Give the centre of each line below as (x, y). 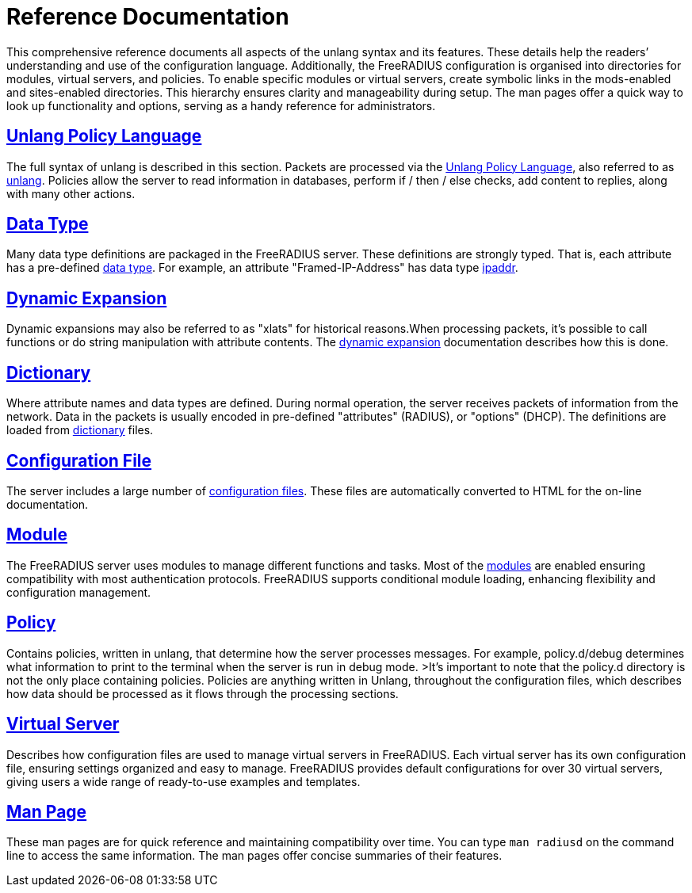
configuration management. (79, 592)
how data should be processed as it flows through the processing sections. (203, 693)
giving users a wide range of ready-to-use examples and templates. (184, 781)
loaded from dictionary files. (80, 430)
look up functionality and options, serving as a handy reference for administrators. (221, 105)
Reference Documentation (148, 17)
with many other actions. (71, 193)
